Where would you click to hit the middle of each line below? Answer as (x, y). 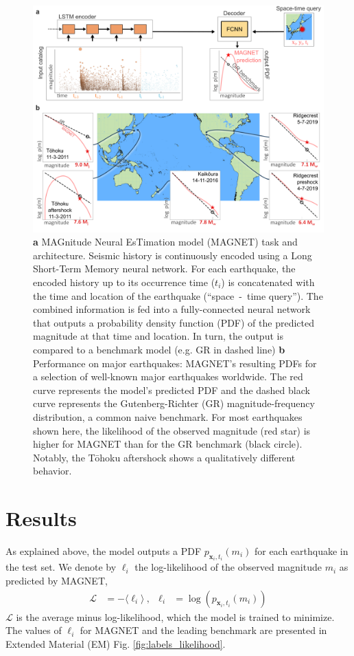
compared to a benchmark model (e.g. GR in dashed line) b (159, 349)
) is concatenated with (268, 282)
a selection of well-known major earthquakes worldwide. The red (168, 376)
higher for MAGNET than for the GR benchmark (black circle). (168, 444)
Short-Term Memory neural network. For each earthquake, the (164, 269)
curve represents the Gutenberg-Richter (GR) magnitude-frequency (174, 403)
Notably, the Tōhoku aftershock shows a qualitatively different (164, 457)
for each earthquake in (301, 551)
